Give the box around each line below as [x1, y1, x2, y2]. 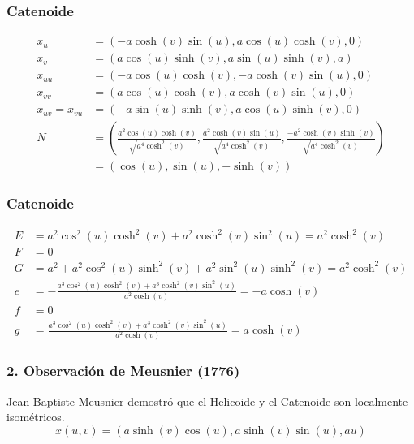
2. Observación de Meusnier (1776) [6, 360, 240, 381]
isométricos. [6, 408, 65, 425]
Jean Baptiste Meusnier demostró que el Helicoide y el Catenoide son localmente [6, 392, 408, 409]
